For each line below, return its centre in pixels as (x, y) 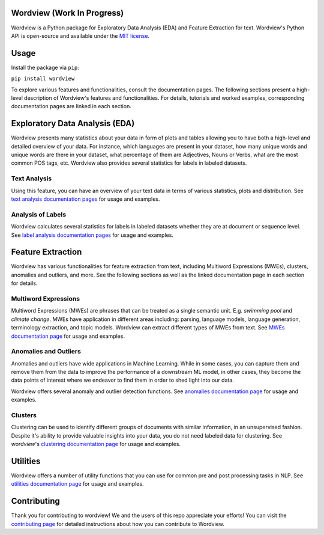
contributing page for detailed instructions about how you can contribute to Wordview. (118, 524)
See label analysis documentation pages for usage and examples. (92, 235)
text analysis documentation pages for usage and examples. (85, 199)
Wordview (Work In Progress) (67, 13)
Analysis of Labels (38, 215)
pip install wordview (43, 79)
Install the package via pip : (45, 67)
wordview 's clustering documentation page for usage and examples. (96, 444)
